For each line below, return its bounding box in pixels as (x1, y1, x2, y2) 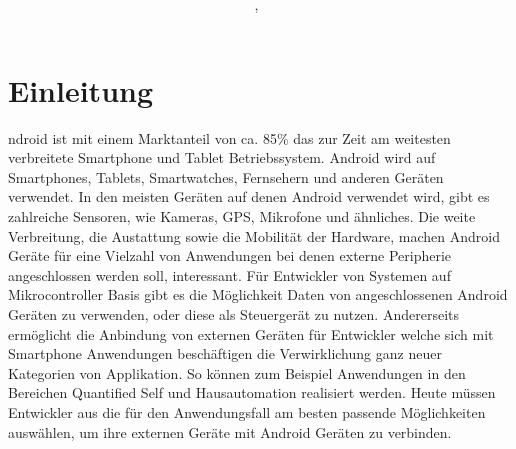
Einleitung (8, 69, 154, 110)
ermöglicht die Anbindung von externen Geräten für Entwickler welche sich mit (8, 323, 494, 344)
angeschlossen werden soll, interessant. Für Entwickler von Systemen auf (8, 264, 451, 285)
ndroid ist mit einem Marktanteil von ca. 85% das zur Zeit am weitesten (8, 127, 451, 148)
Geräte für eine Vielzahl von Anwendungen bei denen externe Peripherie (8, 245, 452, 266)
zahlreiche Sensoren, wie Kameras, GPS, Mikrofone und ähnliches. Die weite (8, 206, 476, 227)
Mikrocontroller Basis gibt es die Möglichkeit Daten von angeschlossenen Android (8, 284, 508, 305)
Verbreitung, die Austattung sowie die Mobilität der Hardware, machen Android (8, 225, 500, 246)
